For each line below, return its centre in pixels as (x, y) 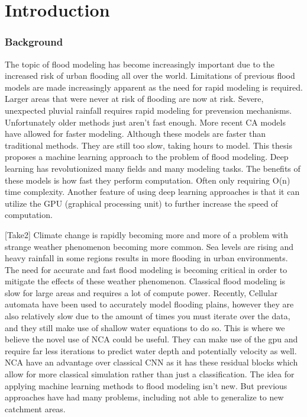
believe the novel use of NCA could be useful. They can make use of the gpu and (151, 339)
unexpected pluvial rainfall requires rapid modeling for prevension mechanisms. (148, 110)
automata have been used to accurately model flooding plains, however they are (149, 304)
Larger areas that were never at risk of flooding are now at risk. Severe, (134, 99)
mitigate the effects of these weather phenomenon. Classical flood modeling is (145, 281)
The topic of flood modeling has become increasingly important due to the (140, 64)
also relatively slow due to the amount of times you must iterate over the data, (148, 316)
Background (34, 42)
